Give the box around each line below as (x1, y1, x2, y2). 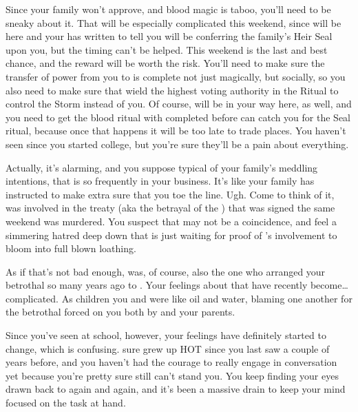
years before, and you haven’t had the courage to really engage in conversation (6, 355, 337, 369)
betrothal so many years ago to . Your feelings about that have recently (6, 278, 308, 292)
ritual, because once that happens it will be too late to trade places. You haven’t (6, 123, 346, 138)
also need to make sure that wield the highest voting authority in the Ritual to (6, 83, 339, 97)
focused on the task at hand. (6, 395, 126, 410)
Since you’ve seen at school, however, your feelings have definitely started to (6, 328, 326, 342)
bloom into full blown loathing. (6, 241, 136, 256)
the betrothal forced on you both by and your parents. (6, 305, 235, 319)
